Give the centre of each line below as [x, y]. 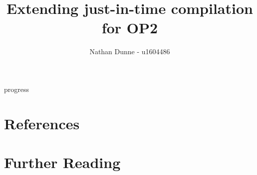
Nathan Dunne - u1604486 [130, 51]
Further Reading [62, 162]
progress [17, 89]
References [42, 123]
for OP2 [130, 28]
